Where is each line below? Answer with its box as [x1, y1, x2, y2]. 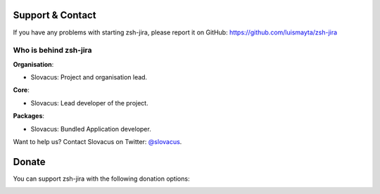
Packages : [13, 112, 45, 120]
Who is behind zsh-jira [13, 46, 92, 56]
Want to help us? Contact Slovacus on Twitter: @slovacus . [13, 138, 182, 145]
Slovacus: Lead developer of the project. [30, 98, 148, 107]
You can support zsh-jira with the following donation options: [13, 174, 190, 183]
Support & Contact [13, 9, 96, 21]
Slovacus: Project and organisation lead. [30, 73, 148, 82]
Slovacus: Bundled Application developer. [30, 124, 151, 133]
